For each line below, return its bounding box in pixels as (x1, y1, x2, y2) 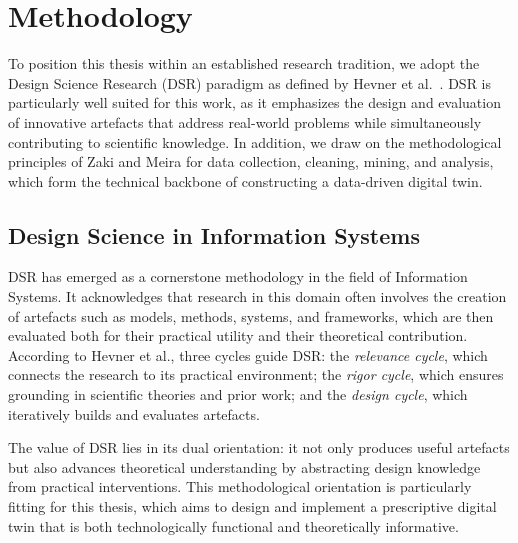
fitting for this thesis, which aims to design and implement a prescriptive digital (8, 496, 497, 517)
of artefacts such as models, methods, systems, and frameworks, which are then (8, 305, 494, 326)
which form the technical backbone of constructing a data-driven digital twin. (8, 170, 483, 191)
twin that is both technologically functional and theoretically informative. (8, 515, 459, 536)
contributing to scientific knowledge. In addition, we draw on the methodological (8, 131, 502, 152)
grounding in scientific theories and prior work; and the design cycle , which (8, 384, 468, 405)
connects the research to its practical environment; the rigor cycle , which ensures (8, 364, 504, 385)
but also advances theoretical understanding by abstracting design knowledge (8, 456, 481, 477)
